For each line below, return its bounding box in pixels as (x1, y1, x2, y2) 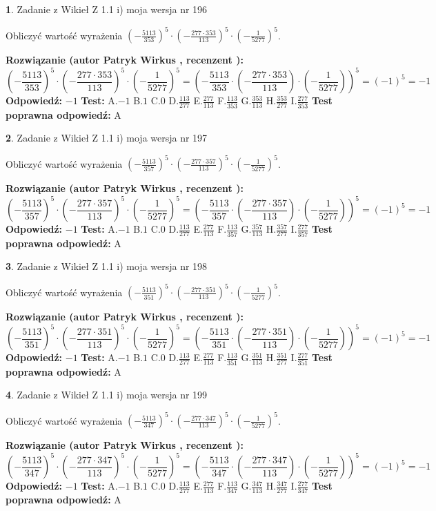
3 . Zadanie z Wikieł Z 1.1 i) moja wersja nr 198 (6, 259, 208, 273)
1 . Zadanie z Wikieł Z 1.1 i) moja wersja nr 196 (6, 2, 208, 16)
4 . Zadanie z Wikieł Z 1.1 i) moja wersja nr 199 (6, 387, 208, 402)
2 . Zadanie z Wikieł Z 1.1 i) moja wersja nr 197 (6, 131, 208, 145)
